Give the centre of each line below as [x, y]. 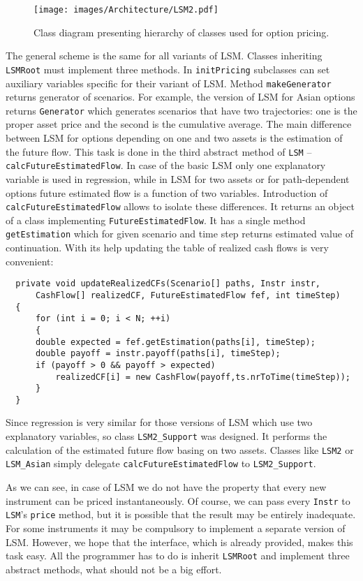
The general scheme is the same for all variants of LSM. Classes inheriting [164, 56]
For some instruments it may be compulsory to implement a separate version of [176, 528]
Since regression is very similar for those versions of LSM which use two [159, 422]
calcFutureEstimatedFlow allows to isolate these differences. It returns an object [180, 206]
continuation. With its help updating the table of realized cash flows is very [167, 248]
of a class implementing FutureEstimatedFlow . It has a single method [156, 220]
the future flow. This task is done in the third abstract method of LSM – [159, 151]
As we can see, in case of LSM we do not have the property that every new [166, 487]
